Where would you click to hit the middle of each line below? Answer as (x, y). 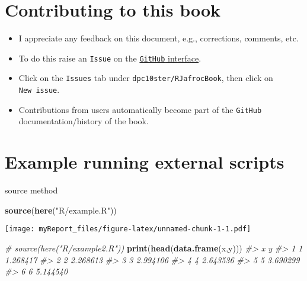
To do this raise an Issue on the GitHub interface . (110, 58)
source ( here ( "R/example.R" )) (61, 210)
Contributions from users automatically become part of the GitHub (140, 109)
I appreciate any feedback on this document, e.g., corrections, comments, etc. (159, 38)
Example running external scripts (145, 162)
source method (31, 190)
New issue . (39, 90)
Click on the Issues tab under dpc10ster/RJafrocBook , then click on (146, 78)
